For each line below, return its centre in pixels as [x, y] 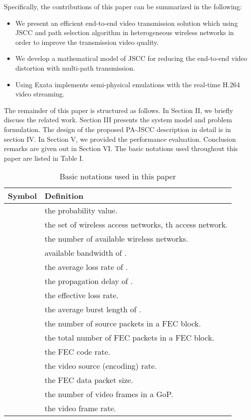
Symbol [22, 196]
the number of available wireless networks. [116, 239]
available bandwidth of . [86, 253]
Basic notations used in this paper [118, 176]
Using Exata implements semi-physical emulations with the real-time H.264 [128, 84]
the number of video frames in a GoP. [109, 394]
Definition [64, 196]
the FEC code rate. [77, 352]
